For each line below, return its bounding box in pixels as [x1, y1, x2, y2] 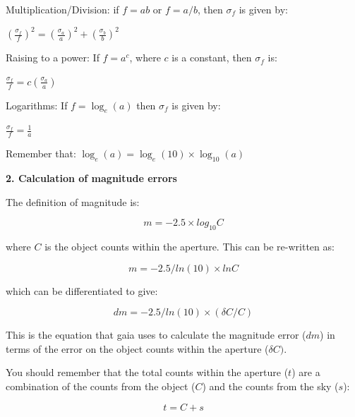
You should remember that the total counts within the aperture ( [6, 365, 289, 380]
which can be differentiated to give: [6, 283, 158, 298]
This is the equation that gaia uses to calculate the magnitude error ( [6, 327, 306, 342]
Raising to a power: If [6, 50, 100, 65]
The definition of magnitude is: [6, 194, 140, 209]
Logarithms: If [6, 97, 68, 112]
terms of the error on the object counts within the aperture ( [6, 341, 269, 356]
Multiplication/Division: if [6, 2, 119, 16]
